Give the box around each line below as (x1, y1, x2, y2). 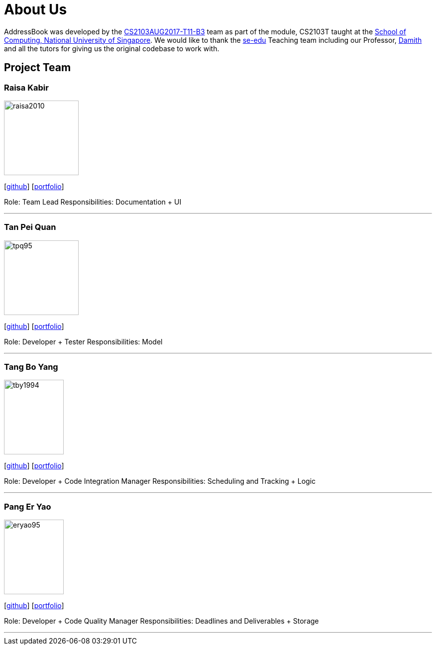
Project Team (4, 61, 71, 74)
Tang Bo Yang (4, 362, 58, 372)
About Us (4, 1, 67, 18)
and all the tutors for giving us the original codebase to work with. (4, 44, 219, 53)
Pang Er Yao (4, 501, 51, 512)
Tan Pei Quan (4, 222, 56, 232)
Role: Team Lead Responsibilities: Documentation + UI (4, 197, 182, 206)
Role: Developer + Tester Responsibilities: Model (4, 337, 163, 346)
